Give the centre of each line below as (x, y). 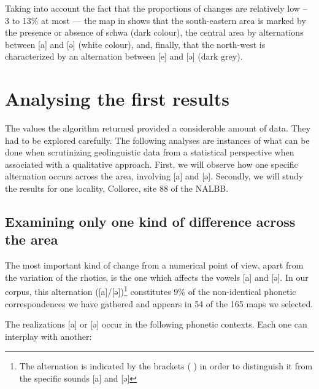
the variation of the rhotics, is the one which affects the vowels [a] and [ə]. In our (157, 277)
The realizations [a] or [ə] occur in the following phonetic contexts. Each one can (156, 324)
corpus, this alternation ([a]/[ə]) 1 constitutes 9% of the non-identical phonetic (151, 291)
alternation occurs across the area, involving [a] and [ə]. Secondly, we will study (154, 176)
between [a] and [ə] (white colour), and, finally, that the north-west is (135, 44)
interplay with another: (48, 336)
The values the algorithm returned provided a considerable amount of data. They (158, 128)
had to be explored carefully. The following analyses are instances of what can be (157, 140)
